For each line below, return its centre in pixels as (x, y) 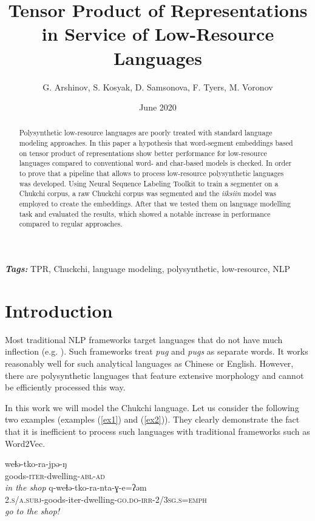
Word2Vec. (25, 443)
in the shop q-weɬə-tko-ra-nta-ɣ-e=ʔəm (76, 487)
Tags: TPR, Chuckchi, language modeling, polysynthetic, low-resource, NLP (148, 269)
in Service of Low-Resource (158, 34)
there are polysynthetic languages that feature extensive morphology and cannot (154, 375)
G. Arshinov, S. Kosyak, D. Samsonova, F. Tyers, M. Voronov (158, 87)
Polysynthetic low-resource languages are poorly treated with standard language (146, 133)
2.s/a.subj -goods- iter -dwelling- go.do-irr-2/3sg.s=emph (106, 499)
